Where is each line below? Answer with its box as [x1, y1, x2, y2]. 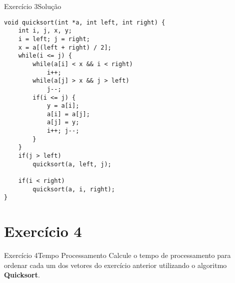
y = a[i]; [46, 102, 79, 110]
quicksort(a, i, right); [32, 185, 115, 193]
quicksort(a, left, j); [32, 160, 111, 168]
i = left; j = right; [18, 35, 90, 43]
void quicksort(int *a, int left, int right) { [4, 19, 165, 26]
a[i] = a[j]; [46, 110, 90, 118]
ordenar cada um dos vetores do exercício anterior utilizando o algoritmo [4, 259, 227, 270]
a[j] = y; [46, 119, 79, 126]
